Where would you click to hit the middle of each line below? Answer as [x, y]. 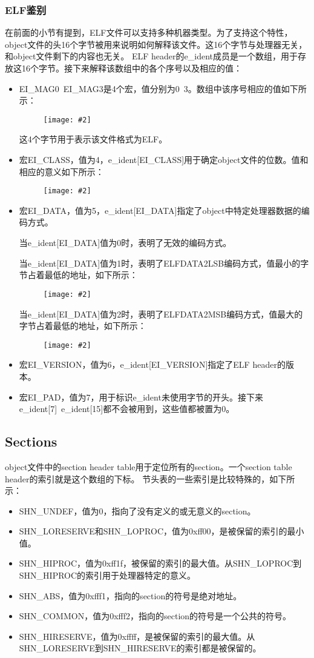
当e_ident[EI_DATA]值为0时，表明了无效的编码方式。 [125, 243]
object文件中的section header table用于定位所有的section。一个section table [149, 466]
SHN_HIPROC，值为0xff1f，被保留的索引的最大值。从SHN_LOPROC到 [160, 563]
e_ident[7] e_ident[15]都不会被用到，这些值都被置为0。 [127, 409]
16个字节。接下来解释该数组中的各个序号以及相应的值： [132, 68]
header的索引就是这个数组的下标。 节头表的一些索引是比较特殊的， [137, 478]
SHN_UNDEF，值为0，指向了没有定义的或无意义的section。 [137, 510]
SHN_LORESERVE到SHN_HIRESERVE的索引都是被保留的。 [140, 648]
